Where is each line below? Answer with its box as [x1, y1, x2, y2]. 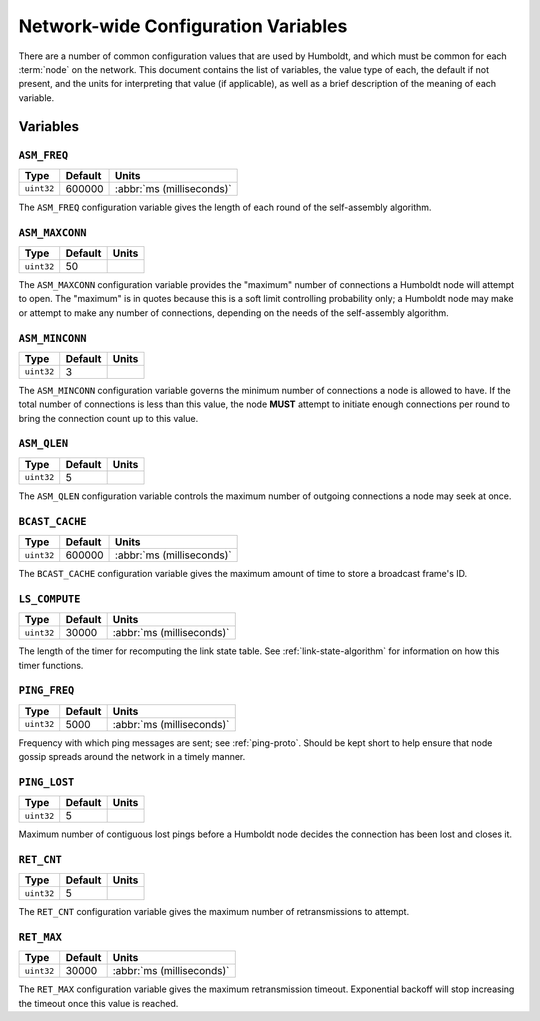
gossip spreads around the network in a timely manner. [18, 751, 246, 763]
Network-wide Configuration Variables [18, 15, 348, 37]
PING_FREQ [18, 684, 75, 697]
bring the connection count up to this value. [18, 412, 199, 424]
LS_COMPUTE [18, 592, 81, 605]
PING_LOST [18, 775, 75, 789]
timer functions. [18, 659, 84, 671]
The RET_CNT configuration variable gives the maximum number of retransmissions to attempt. [18, 906, 410, 918]
